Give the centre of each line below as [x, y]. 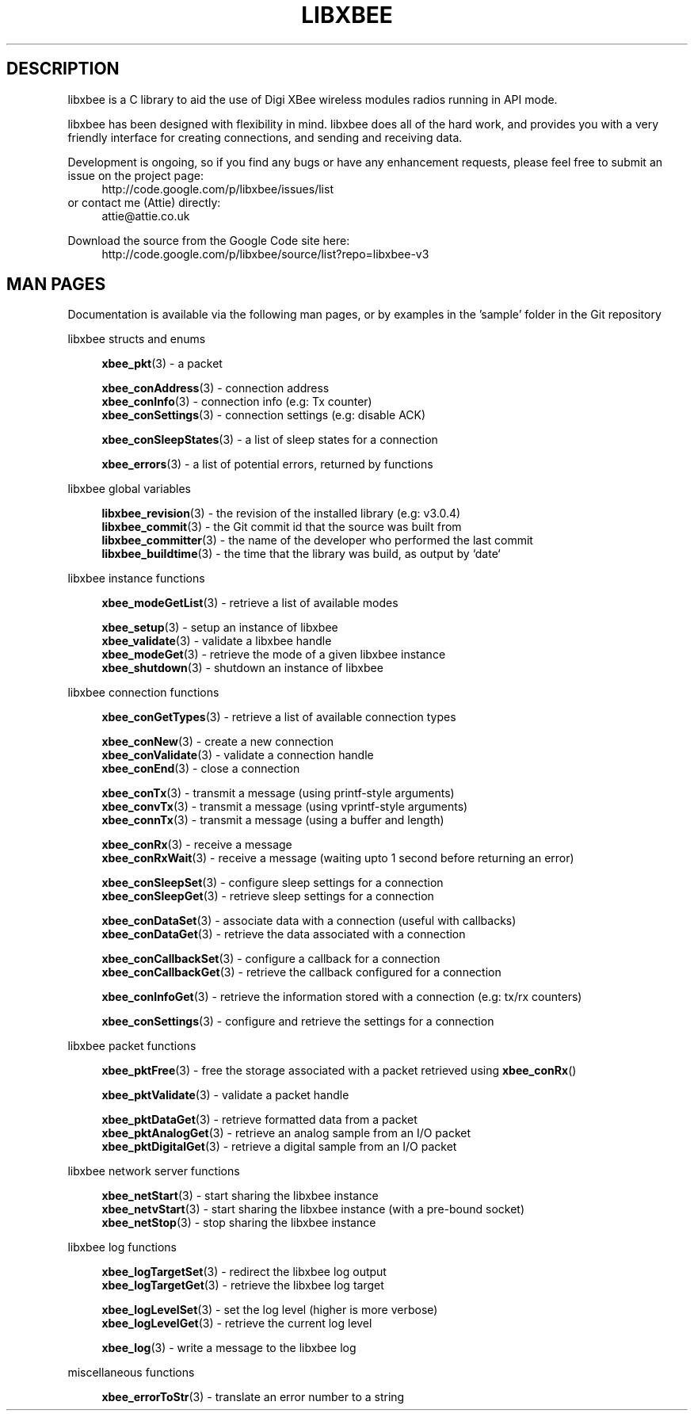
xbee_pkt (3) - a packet [162, 364]
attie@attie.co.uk [146, 216]
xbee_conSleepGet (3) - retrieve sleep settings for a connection [268, 896]
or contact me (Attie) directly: [144, 202]
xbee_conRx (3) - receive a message [197, 845]
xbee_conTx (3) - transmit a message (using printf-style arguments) [278, 793]
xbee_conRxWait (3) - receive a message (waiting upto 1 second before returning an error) [338, 858]
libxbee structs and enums [137, 339]
